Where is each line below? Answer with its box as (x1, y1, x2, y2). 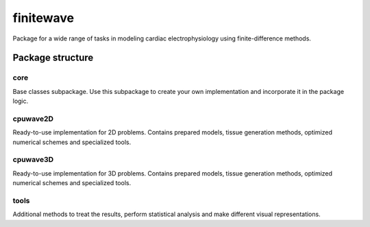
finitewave (12, 10, 75, 25)
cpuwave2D (12, 114, 54, 123)
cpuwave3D (12, 155, 54, 165)
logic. (12, 97, 29, 106)
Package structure (12, 52, 94, 64)
